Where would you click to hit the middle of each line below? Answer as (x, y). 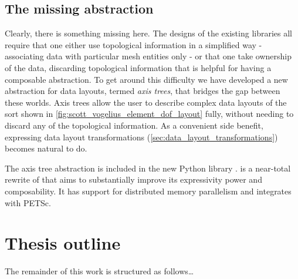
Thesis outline (63, 243)
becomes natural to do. (46, 148)
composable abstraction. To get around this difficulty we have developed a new (146, 79)
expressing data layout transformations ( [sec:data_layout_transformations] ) (141, 137)
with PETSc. (28, 202)
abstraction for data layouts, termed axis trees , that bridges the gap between (143, 91)
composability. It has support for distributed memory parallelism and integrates (148, 191)
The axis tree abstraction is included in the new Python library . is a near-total (148, 168)
